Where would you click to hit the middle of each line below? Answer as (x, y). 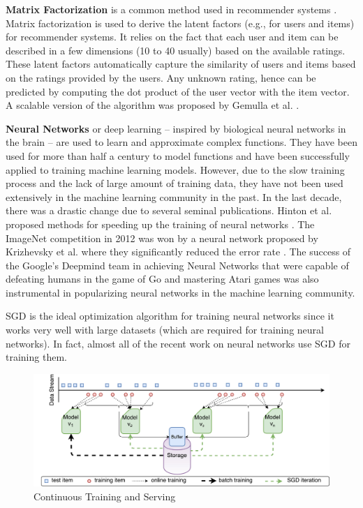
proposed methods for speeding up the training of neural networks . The (160, 224)
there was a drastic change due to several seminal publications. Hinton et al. (169, 210)
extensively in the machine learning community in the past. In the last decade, (174, 196)
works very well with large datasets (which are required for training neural (165, 330)
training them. (36, 357)
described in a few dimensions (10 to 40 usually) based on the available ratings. (176, 50)
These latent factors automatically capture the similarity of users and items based (181, 64)
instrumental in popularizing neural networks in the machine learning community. (180, 292)
